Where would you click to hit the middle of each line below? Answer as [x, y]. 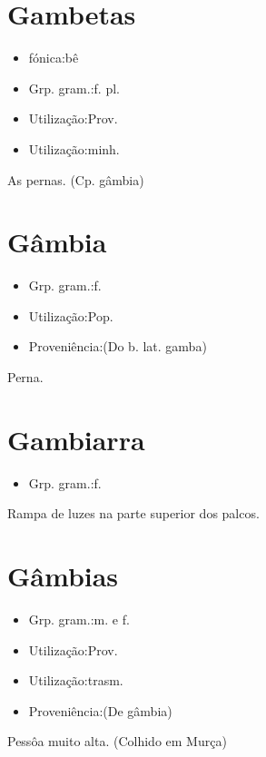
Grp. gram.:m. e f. [79, 619]
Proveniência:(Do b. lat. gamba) [118, 346]
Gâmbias [63, 576]
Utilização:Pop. [71, 315]
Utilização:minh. [74, 148]
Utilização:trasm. [76, 680]
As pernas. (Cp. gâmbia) [76, 179]
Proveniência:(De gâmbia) [100, 710]
